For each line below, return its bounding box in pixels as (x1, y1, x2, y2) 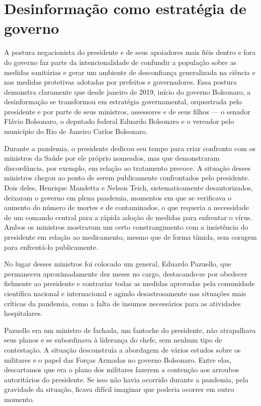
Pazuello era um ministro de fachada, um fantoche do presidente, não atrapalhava (4, 324, 256, 335)
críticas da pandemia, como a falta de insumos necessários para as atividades (4, 298, 241, 308)
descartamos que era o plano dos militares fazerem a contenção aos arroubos (4, 364, 239, 375)
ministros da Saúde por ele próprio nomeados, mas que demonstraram (4, 153, 220, 163)
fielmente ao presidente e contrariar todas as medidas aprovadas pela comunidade (4, 278, 255, 289)
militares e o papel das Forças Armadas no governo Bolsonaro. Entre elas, (4, 354, 231, 365)
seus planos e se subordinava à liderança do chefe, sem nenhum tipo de (4, 334, 222, 345)
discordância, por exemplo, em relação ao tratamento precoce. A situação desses (4, 162, 251, 173)
